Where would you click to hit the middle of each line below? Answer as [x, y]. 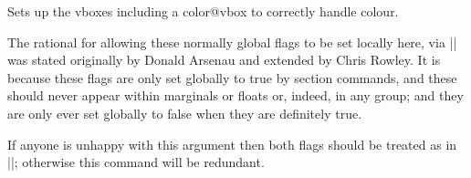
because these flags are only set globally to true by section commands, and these [232, 77]
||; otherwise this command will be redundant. [136, 162]
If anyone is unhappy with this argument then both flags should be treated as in [232, 144]
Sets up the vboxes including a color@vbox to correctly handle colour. [203, 11]
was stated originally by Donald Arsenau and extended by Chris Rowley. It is [224, 60]
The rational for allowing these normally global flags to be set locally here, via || [232, 42]
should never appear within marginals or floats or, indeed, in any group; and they [235, 95]
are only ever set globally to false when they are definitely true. [185, 113]
